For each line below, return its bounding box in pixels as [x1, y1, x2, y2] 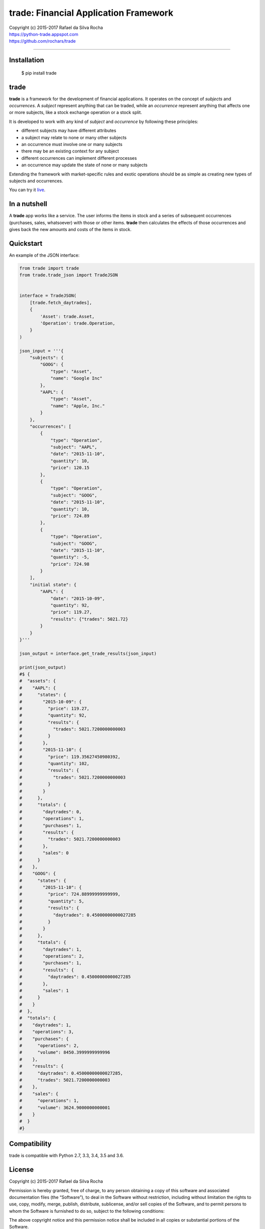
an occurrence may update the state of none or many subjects [21, 162, 148, 168]
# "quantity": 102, [19, 761, 90, 766]
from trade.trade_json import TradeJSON [19, 272, 118, 278]
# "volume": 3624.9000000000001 [19, 1105, 110, 1111]
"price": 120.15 [50, 465, 90, 470]
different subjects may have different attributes [21, 128, 116, 134]
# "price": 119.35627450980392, [19, 754, 121, 760]
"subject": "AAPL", [50, 444, 98, 450]
